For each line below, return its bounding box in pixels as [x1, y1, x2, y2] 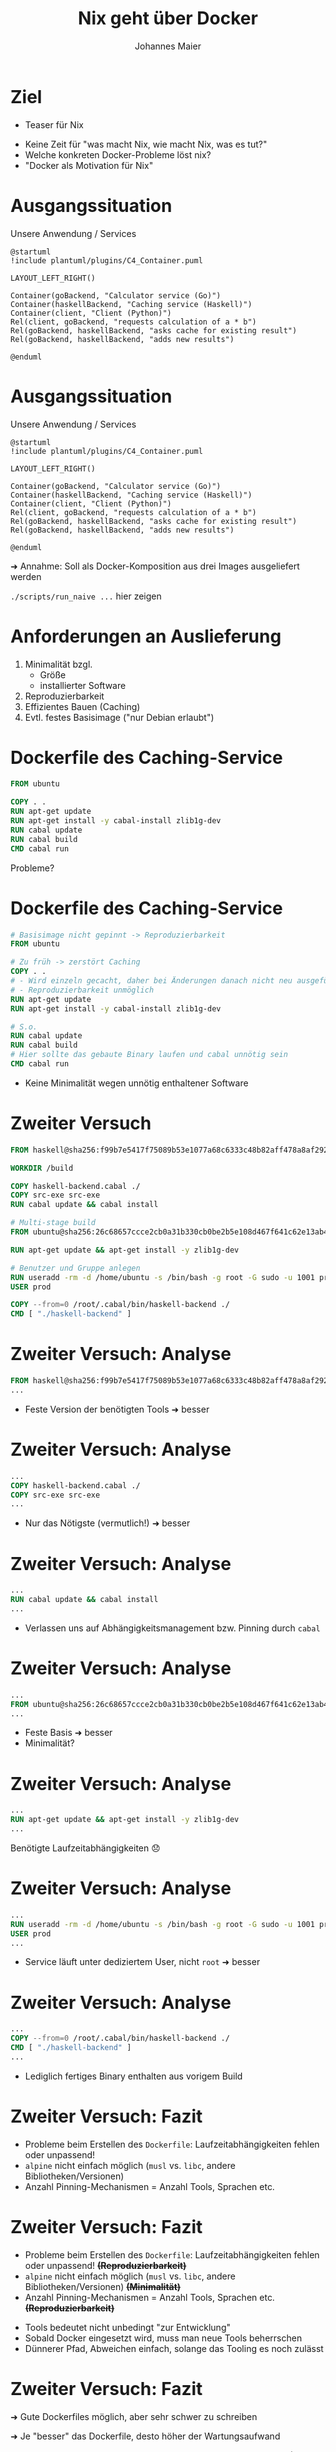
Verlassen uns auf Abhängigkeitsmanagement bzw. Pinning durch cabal [24, 1622, 321, 1634]
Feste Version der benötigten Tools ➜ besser [24, 1403, 210, 1415]
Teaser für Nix [24, 118, 84, 131]
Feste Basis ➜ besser [24, 1727, 113, 1739]
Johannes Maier [134, 40, 202, 52]
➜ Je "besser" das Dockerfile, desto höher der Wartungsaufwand [10, 2430, 281, 2442]
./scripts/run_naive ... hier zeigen [10, 590, 162, 602]
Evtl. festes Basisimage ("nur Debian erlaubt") [24, 711, 215, 723]
